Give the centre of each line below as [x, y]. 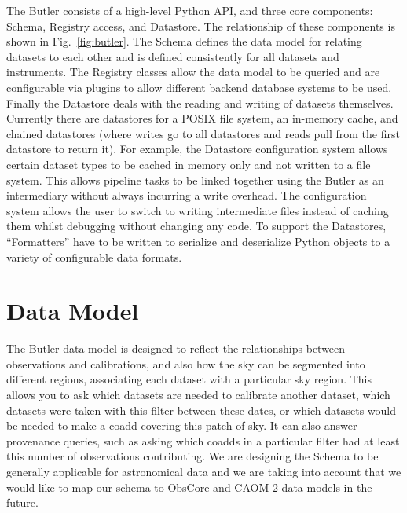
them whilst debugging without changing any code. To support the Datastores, [196, 226]
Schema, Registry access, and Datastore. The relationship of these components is [201, 26]
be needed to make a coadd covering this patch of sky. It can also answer [182, 425]
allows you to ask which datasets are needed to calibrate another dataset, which [198, 394]
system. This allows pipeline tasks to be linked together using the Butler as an [195, 180]
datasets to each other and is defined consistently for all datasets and [173, 56]
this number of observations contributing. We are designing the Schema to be [192, 456]
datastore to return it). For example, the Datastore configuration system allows [197, 149]
